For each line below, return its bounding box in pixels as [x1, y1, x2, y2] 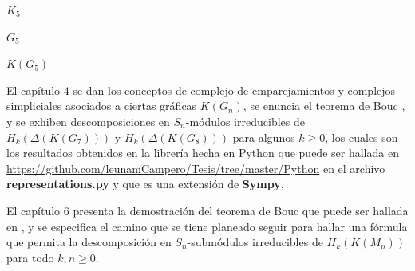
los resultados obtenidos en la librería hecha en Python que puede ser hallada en [6, 144, 399, 161]
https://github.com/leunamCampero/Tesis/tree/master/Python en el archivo [6, 159, 385, 176]
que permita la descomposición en [6, 234, 172, 250]
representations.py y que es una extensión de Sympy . [6, 175, 284, 192]
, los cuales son [325, 128, 398, 145]
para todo [6, 249, 54, 265]
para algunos [232, 128, 295, 145]
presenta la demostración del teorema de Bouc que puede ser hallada [73, 202, 409, 218]
